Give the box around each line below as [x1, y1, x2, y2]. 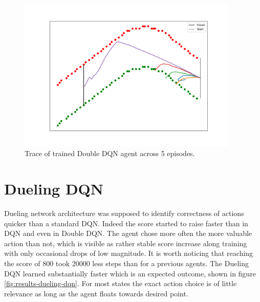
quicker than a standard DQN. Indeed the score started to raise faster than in [4, 218, 248, 228]
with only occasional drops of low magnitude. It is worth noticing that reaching [4, 248, 253, 258]
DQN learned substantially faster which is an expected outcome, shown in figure [4, 268, 256, 278]
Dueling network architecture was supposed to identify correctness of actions [4, 208, 244, 219]
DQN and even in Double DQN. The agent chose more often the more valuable [4, 228, 252, 239]
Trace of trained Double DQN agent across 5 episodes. [25, 148, 195, 159]
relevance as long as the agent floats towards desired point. [4, 288, 188, 298]
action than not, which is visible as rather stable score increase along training [4, 238, 247, 248]
